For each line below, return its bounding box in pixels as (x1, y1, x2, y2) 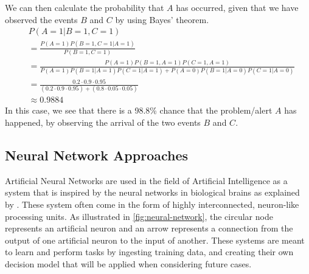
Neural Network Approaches (5, 146, 189, 164)
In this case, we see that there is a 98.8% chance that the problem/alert (5, 104, 273, 117)
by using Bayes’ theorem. (115, 13, 209, 26)
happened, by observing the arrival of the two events (5, 116, 201, 129)
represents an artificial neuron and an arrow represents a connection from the (5, 222, 293, 235)
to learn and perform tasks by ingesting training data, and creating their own (5, 245, 294, 258)
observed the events (5, 13, 78, 26)
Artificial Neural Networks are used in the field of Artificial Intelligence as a (5, 174, 288, 187)
